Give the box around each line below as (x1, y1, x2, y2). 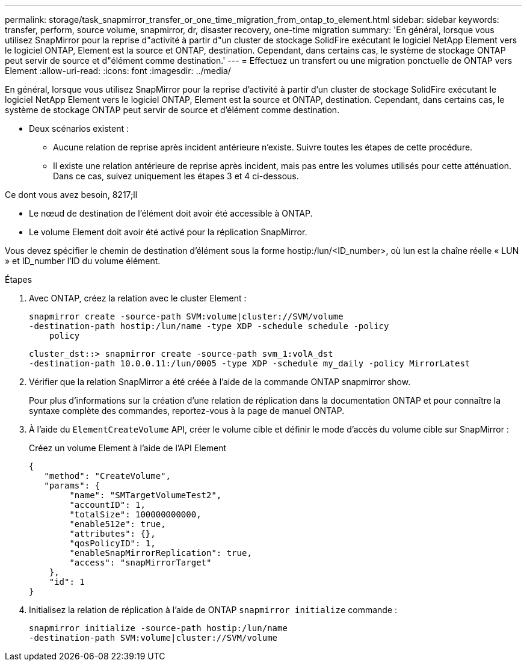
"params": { (44, 481, 100, 490)
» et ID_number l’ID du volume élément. (5, 256, 161, 266)
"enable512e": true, (69, 519, 166, 529)
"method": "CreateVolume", (44, 471, 171, 481)
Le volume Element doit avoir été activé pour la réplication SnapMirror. (29, 227, 307, 237)
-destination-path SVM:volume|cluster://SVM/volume (29, 633, 278, 643)
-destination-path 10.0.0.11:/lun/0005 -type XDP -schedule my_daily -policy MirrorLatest (29, 359, 470, 368)
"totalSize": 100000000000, (69, 510, 202, 519)
